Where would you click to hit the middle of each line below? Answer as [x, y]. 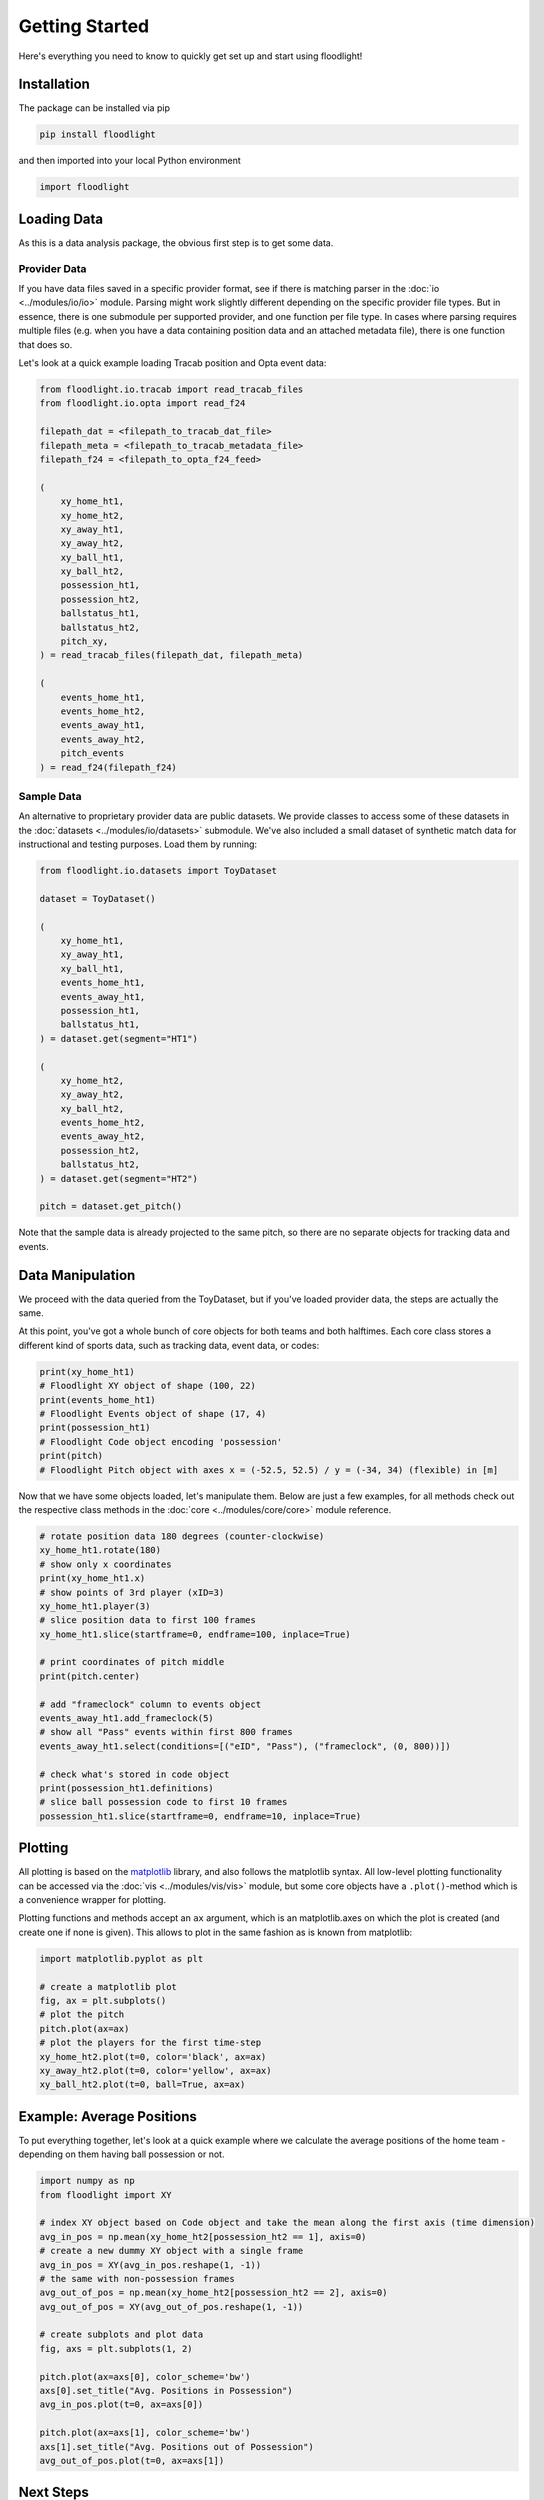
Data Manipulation [77, 1275]
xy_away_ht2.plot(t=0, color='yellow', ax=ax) [155, 2070]
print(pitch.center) [89, 1676]
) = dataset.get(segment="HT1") [119, 1038]
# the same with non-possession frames [137, 2278]
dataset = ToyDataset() [98, 898]
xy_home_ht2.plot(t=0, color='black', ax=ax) [153, 2056]
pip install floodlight [98, 134]
